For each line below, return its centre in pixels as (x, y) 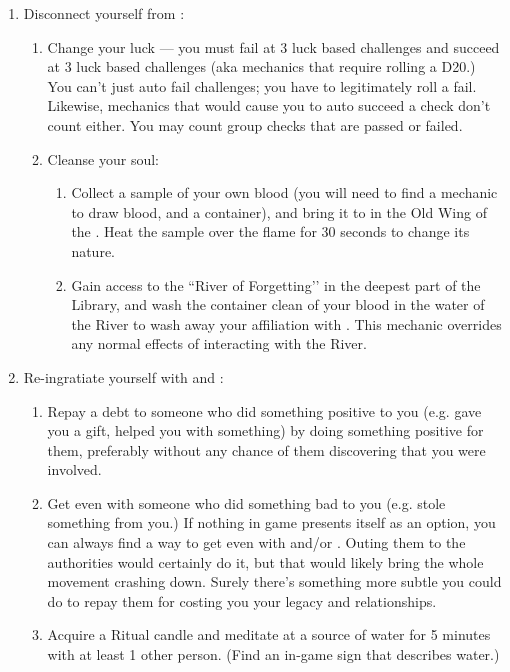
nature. (93, 250)
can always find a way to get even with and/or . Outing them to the (256, 542)
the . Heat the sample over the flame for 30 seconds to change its (270, 231)
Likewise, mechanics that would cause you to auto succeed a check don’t (269, 105)
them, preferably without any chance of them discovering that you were (266, 449)
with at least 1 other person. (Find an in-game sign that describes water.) (273, 654)
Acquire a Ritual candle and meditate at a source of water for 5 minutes (269, 634)
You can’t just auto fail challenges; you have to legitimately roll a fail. (262, 85)
